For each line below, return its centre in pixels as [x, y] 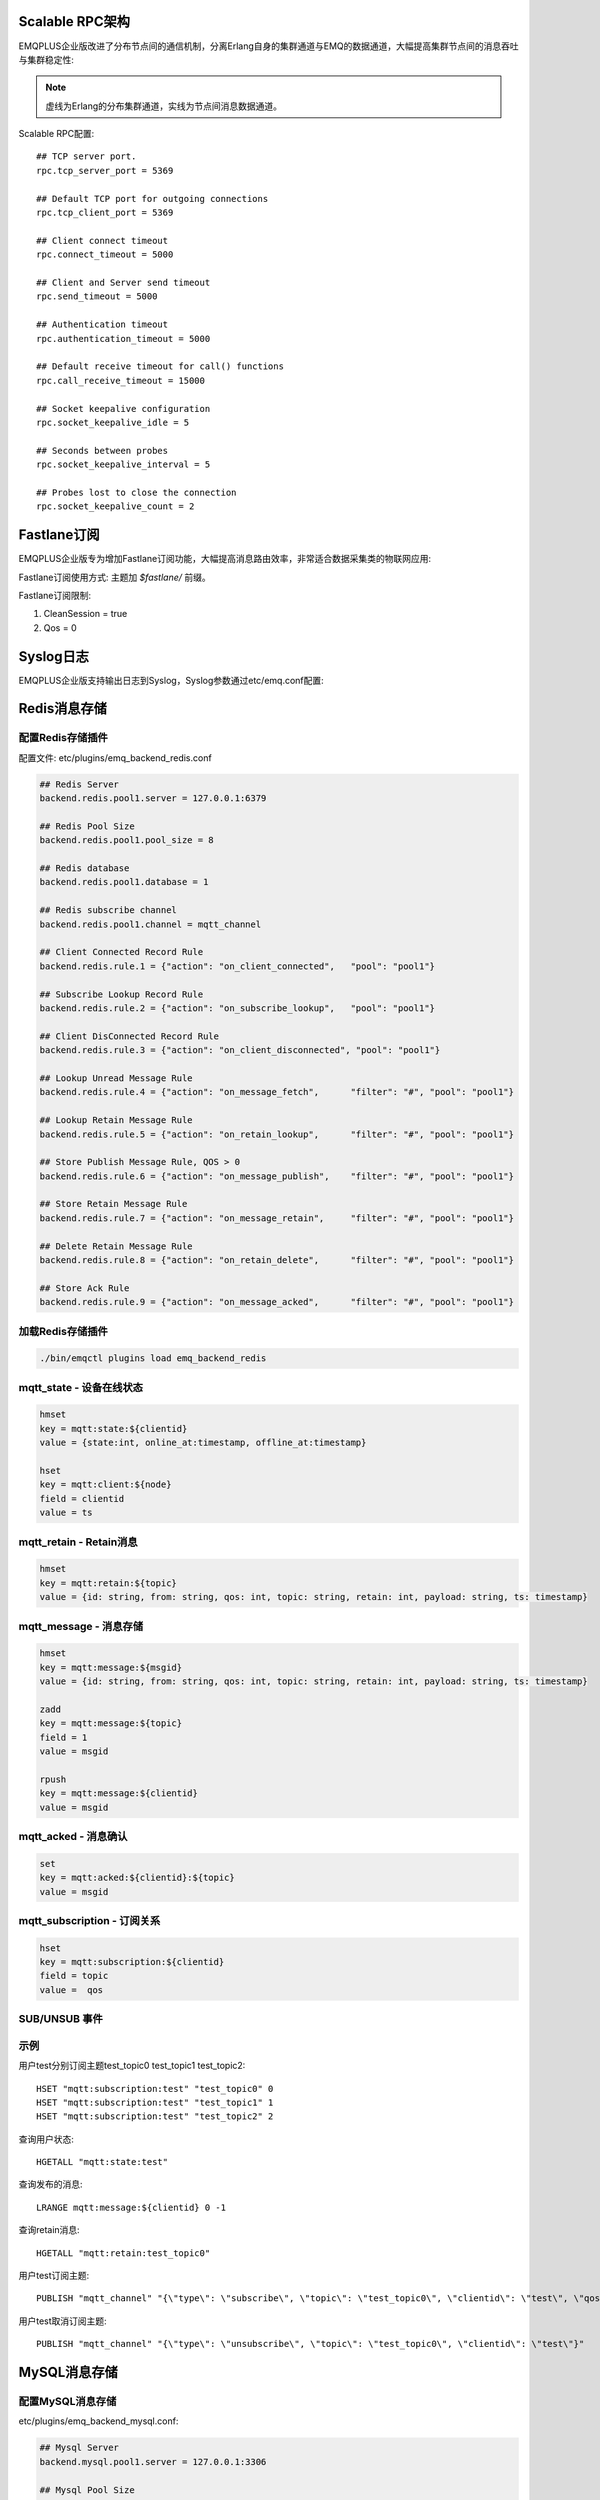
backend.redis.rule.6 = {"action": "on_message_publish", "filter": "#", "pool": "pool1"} [277, 1176]
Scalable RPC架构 [74, 21]
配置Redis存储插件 [63, 738]
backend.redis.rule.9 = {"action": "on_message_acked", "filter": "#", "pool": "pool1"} [277, 1302]
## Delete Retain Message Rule [116, 1246]
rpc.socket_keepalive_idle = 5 [113, 422]
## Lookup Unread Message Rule [116, 1078]
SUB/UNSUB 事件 [61, 2019]
